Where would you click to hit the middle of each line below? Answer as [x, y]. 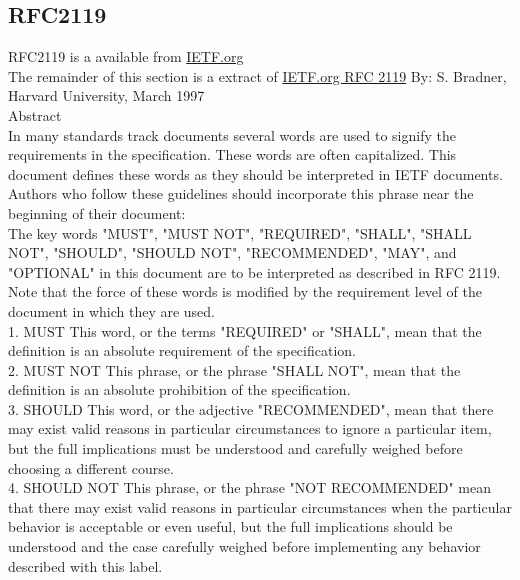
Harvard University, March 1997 [106, 95]
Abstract [35, 114]
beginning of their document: [97, 212]
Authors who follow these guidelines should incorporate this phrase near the [241, 193]
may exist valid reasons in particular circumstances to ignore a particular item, [250, 428]
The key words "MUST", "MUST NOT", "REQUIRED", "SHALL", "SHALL [240, 232]
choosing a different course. [91, 467]
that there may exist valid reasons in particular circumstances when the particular [260, 506]
